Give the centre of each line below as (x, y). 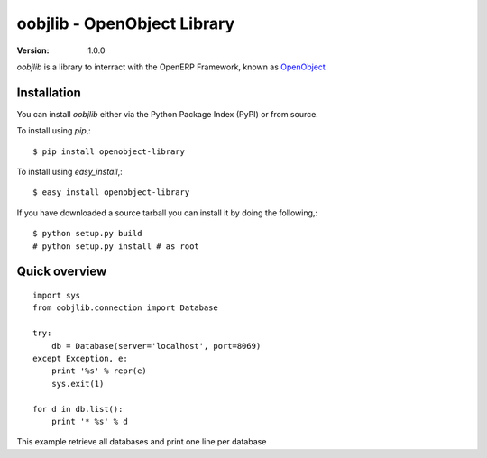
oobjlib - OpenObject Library (125, 23)
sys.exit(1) (78, 384)
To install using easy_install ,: (70, 172)
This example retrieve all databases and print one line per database (142, 442)
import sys (57, 295)
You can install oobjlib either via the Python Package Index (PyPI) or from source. (168, 114)
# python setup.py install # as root (116, 246)
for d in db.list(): (78, 409)
